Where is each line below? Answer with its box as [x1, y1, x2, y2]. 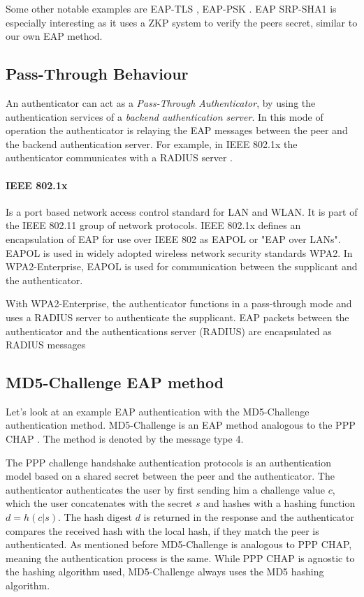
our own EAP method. [6, 29, 103, 43]
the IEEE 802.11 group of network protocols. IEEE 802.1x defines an [6, 218, 301, 233]
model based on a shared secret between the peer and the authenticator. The [6, 469, 335, 483]
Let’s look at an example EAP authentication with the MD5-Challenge [6, 404, 310, 418]
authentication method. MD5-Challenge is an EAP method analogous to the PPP [6, 418, 356, 432]
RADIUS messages [6, 337, 86, 352]
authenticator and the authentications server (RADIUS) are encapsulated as [6, 323, 332, 338]
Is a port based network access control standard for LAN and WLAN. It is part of [6, 204, 358, 219]
